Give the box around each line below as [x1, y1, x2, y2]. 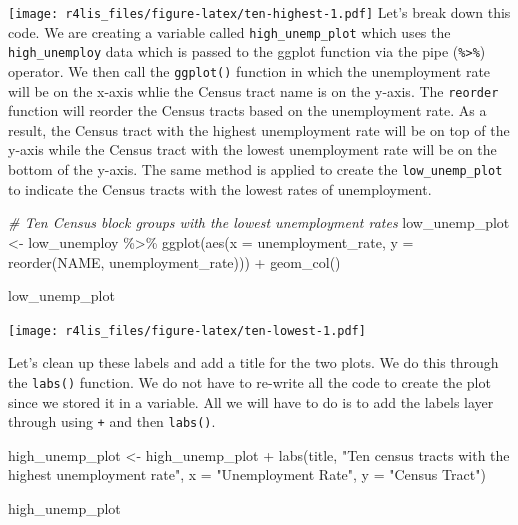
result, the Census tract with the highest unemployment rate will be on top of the [8, 119, 510, 140]
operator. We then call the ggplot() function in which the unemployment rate [8, 60, 491, 81]
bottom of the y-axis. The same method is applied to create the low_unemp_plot [8, 159, 503, 180]
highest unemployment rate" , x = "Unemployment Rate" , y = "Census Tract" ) [8, 464, 486, 485]
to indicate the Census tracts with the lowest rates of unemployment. [8, 178, 432, 199]
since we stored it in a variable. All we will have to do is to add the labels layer [8, 391, 494, 412]
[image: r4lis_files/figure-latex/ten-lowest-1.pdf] [8, 323, 366, 338]
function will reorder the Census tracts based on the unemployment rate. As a [8, 100, 487, 121]
